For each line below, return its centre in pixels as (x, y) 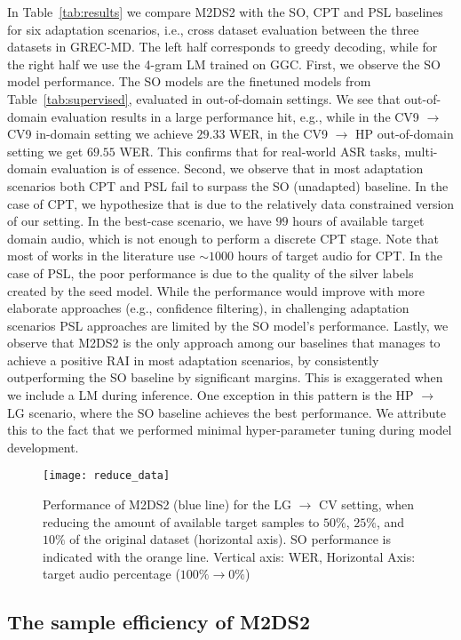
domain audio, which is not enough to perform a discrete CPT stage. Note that (223, 238)
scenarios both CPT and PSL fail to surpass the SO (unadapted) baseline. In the (228, 185)
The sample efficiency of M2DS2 (159, 622)
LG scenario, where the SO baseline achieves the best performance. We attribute (227, 412)
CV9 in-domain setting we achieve (100, 134)
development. (43, 447)
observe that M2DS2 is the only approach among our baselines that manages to (224, 343)
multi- (421, 151)
